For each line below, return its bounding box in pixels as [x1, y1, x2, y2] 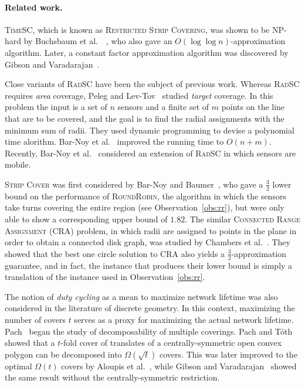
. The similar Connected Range [185, 212, 300, 225]
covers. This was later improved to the [160, 348, 297, 360]
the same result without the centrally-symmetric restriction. [5, 371, 220, 383]
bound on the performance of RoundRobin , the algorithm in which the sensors [5, 189, 286, 202]
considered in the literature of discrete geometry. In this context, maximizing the [5, 302, 295, 314]
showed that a [5, 336, 55, 349]
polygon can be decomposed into [5, 348, 122, 360]
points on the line [221, 101, 285, 113]
